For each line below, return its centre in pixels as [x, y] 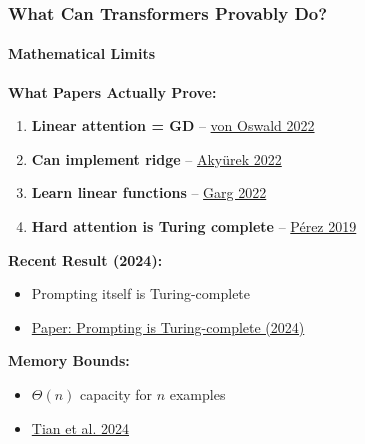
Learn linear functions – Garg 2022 [149, 192]
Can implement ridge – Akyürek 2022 [156, 158]
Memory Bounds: [69, 360]
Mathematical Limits [82, 53]
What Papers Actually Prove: [112, 91]
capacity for [116, 393]
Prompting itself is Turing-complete [141, 293]
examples [197, 393]
